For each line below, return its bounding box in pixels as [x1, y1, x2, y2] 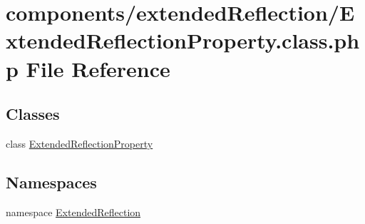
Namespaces [6, 170, 97, 193]
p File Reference [6, 54, 170, 83]
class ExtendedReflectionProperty [6, 136, 153, 151]
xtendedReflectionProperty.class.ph [6, 26, 360, 55]
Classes [6, 103, 60, 125]
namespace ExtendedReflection [6, 204, 141, 219]
